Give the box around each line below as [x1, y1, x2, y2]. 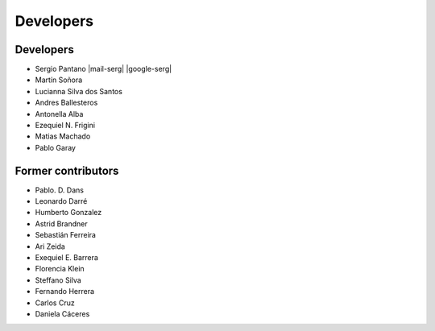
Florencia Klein [35, 264, 85, 274]
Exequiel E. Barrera [35, 253, 98, 263]
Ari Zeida [35, 242, 66, 251]
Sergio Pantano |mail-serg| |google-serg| [35, 64, 172, 74]
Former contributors [14, 163, 119, 177]
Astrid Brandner [35, 218, 88, 229]
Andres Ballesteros [35, 97, 98, 108]
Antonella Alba [35, 109, 84, 118]
